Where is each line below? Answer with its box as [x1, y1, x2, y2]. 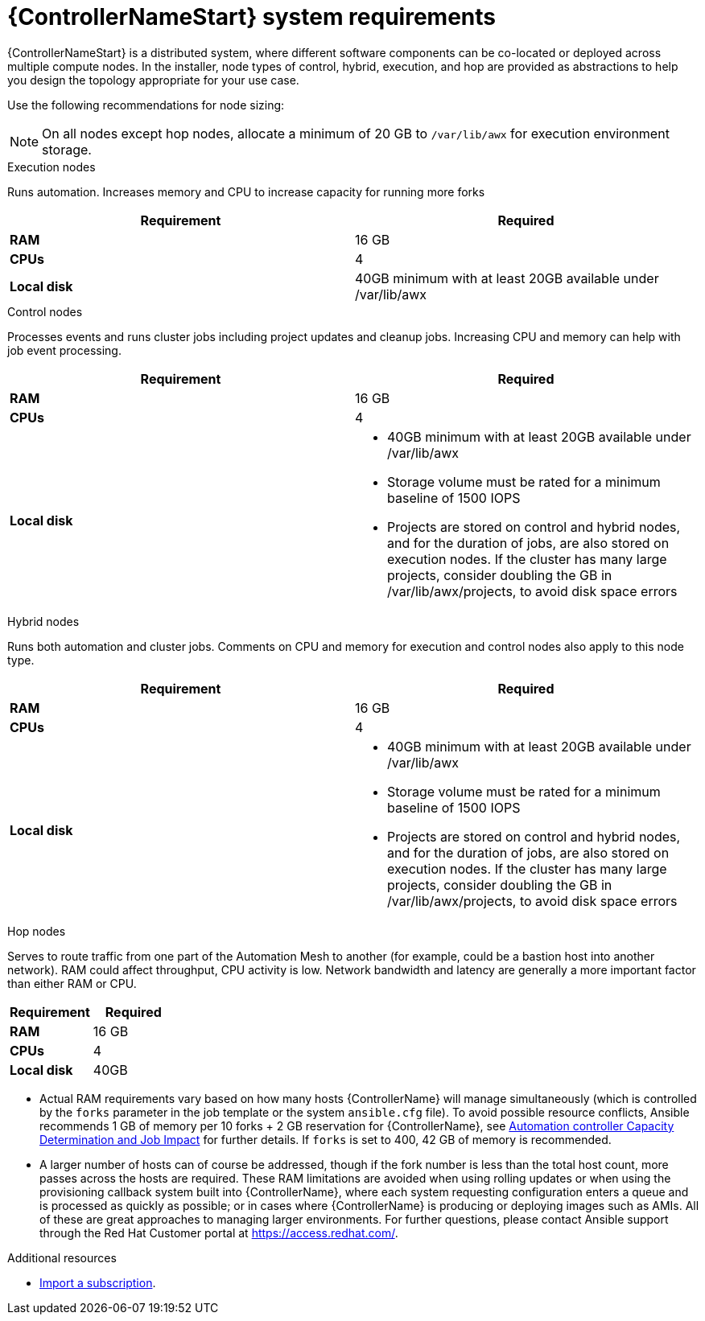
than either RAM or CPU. [7, 976, 137, 990]
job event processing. [7, 343, 122, 357]
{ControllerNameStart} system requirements [7, 3, 496, 31]
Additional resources [7, 1250, 117, 1265]
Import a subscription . [39, 1275, 156, 1290]
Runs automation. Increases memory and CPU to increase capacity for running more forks [7, 184, 485, 199]
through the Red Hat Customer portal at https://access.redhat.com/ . [39, 1225, 398, 1240]
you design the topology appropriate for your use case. [7, 72, 299, 87]
